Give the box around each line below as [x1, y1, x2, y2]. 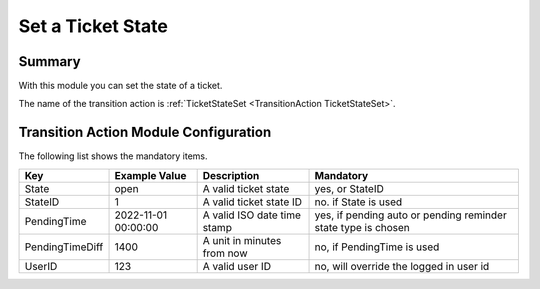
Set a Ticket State [18, 15, 169, 37]
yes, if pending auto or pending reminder [314, 208, 507, 222]
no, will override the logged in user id [314, 259, 490, 273]
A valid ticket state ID [202, 195, 303, 209]
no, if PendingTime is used [314, 240, 440, 254]
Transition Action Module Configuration [18, 124, 272, 141]
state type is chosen [314, 220, 410, 234]
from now [202, 246, 249, 260]
